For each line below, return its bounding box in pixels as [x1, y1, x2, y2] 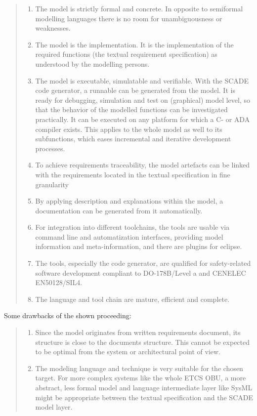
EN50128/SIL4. [35, 277, 83, 288]
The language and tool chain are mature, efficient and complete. [35, 293, 230, 304]
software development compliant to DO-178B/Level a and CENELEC [35, 267, 246, 278]
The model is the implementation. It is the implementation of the [35, 39, 234, 49]
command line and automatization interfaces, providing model [35, 231, 223, 242]
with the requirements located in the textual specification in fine [35, 169, 230, 179]
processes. [35, 143, 65, 153]
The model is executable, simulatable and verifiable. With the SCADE [35, 75, 249, 85]
